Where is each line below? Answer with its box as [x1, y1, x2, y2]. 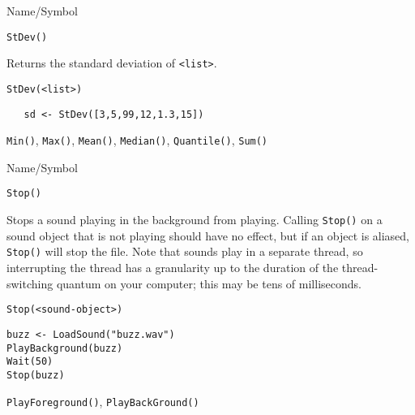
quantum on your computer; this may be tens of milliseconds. [56, 275, 362, 292]
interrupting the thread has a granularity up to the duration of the [6, 259, 339, 276]
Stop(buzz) [6, 369, 65, 381]
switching [6, 275, 53, 292]
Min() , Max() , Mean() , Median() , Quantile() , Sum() [6, 132, 268, 149]
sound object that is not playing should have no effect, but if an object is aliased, [6, 227, 410, 244]
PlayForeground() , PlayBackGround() [6, 392, 199, 409]
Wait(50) [6, 356, 53, 368]
